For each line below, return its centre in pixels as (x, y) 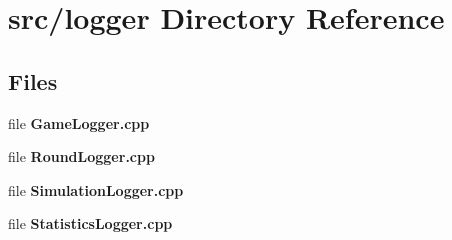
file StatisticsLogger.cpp (90, 223)
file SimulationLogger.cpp (96, 189)
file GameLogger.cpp (79, 122)
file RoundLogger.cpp (81, 156)
